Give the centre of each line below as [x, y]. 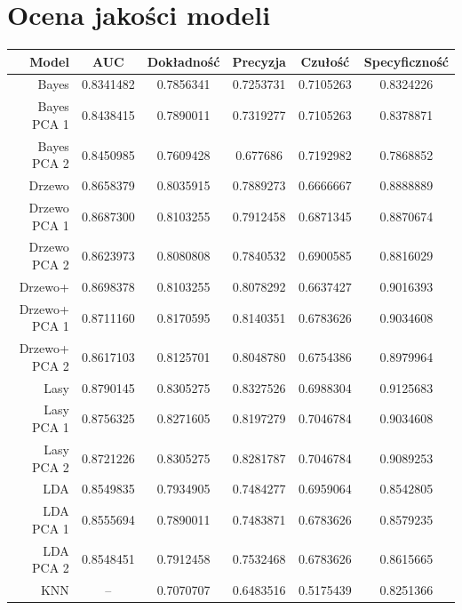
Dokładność [183, 61]
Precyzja [259, 61]
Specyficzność [406, 61]
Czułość [325, 61]
